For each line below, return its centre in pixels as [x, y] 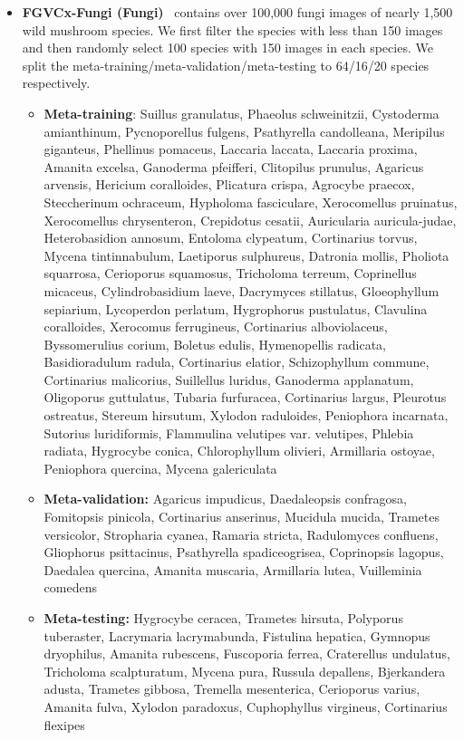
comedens [70, 587]
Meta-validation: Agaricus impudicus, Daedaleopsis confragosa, [225, 499]
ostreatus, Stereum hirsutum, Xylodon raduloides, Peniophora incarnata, [246, 415]
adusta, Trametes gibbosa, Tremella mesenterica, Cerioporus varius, [232, 689]
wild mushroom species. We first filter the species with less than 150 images [232, 29]
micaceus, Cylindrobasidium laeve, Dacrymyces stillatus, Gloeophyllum [242, 290]
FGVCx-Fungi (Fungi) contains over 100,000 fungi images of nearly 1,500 [237, 12]
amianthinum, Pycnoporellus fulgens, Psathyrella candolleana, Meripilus [244, 131]
